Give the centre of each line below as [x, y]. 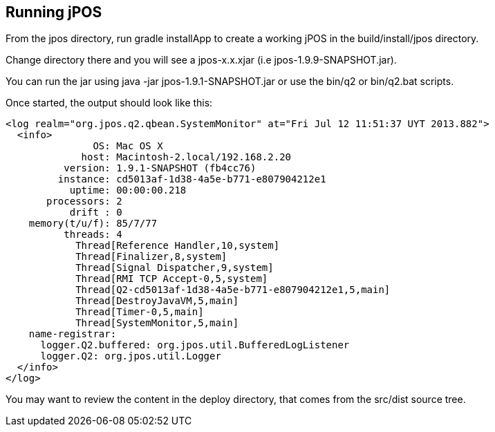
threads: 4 [93, 235]
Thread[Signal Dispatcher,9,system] [175, 268]
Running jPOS [54, 12]
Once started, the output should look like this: [109, 103]
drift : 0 [96, 213]
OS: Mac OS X [128, 146]
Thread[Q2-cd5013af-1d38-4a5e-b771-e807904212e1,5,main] [233, 290]
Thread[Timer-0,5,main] [140, 312]
